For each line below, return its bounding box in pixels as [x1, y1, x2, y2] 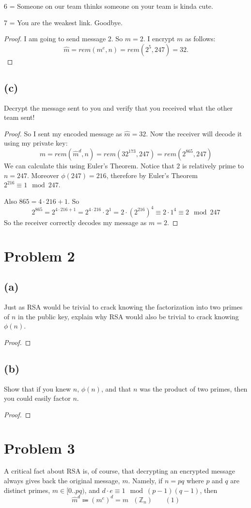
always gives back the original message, [4, 475, 120, 486]
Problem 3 [4, 438, 75, 458]
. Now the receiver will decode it [146, 128, 242, 138]
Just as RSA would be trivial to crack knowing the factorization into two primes [4, 302, 243, 311]
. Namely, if [128, 475, 163, 486]
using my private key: [4, 138, 68, 148]
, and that [101, 383, 131, 393]
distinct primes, [4, 485, 50, 495]
